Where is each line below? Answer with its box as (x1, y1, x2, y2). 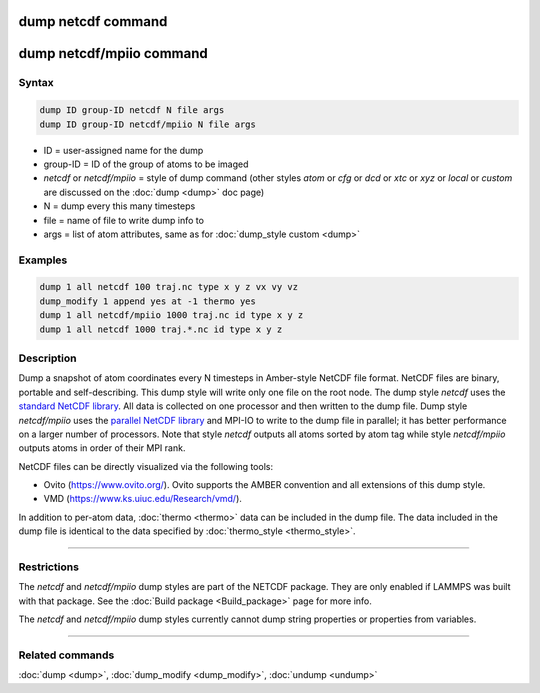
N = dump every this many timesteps (43, 200, 196, 212)
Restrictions (18, 560, 80, 574)
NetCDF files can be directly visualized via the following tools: (18, 460, 274, 472)
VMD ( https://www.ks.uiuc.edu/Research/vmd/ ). (43, 493, 242, 505)
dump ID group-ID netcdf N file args (39, 105, 225, 116)
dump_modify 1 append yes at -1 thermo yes (39, 295, 257, 307)
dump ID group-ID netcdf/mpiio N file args (39, 118, 257, 130)
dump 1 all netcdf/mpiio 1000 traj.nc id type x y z (39, 310, 304, 321)
